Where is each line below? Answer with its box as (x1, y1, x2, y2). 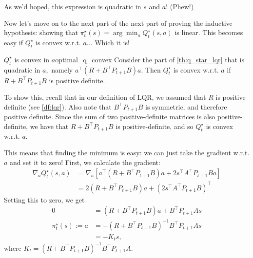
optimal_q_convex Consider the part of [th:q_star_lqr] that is (55, 54, 244, 64)
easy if (4, 37, 23, 47)
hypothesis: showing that (4, 27, 78, 37)
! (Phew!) (166, 1, 194, 11)
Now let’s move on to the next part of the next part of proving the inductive (4, 18, 233, 28)
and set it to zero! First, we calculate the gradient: (10, 157, 160, 167)
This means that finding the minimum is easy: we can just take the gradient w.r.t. (4, 147, 250, 158)
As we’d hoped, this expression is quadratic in (4, 1, 141, 11)
